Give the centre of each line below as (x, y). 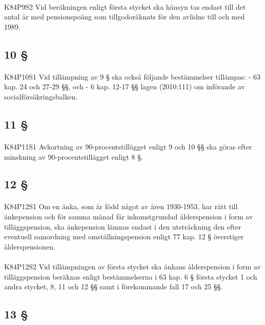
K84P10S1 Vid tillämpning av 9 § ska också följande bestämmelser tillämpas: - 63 (132, 76)
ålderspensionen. (30, 246)
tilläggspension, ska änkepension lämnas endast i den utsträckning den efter (123, 226)
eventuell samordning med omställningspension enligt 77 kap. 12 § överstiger (124, 236)
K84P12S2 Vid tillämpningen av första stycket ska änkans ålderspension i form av (132, 267)
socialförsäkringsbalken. (41, 96)
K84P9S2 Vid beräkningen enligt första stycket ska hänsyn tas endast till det (125, 6)
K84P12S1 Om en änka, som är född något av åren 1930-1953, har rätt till (121, 206)
